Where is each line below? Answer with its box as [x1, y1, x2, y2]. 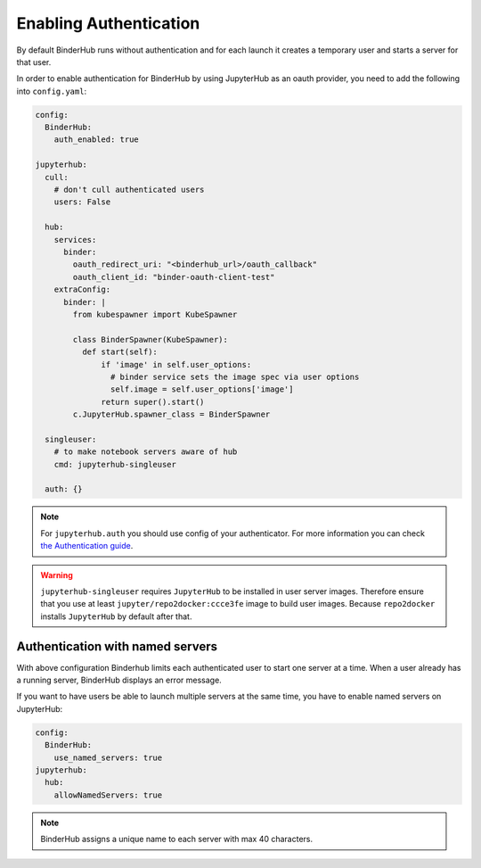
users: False [53, 197, 111, 207]
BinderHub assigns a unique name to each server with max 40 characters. [40, 834, 314, 845]
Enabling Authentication [16, 13, 200, 33]
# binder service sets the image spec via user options [110, 371, 360, 382]
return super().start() [101, 397, 205, 407]
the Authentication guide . [40, 541, 134, 551]
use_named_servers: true [53, 752, 163, 763]
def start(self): [81, 347, 158, 357]
